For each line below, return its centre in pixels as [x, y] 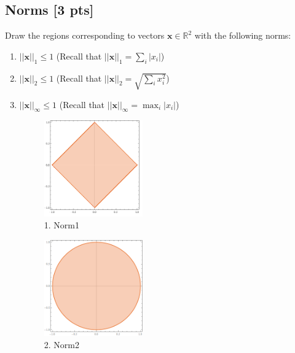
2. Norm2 [62, 344]
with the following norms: [243, 35]
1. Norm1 [62, 225]
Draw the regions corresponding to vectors [85, 35]
